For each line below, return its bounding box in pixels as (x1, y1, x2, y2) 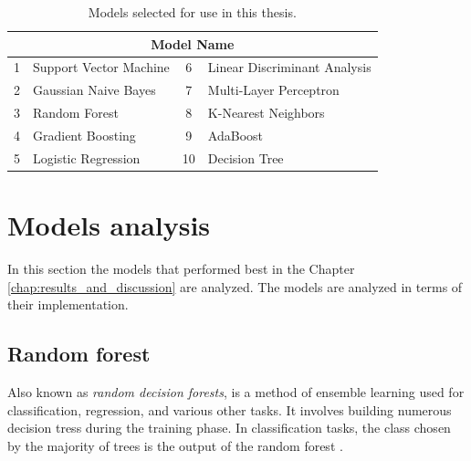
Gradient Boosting (33, 125, 136, 144)
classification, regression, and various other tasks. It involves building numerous (7, 400, 452, 419)
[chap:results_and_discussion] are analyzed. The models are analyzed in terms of (7, 277, 463, 296)
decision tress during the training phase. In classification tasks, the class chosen (7, 418, 451, 437)
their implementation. (7, 295, 129, 314)
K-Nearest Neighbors (207, 103, 325, 122)
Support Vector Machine (33, 58, 170, 77)
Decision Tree (207, 148, 284, 167)
